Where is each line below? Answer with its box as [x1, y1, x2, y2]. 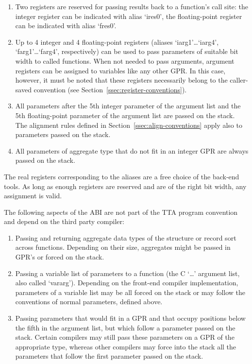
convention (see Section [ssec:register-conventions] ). [34, 84, 187, 94]
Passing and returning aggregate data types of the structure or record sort [15, 232, 236, 243]
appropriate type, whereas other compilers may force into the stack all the [15, 341, 236, 351]
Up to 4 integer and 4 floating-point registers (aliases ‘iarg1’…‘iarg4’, [15, 36, 219, 47]
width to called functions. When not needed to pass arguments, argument [15, 55, 235, 66]
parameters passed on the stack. [15, 129, 111, 139]
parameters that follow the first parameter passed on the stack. [15, 351, 203, 361]
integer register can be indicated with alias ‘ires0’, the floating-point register [15, 11, 242, 21]
